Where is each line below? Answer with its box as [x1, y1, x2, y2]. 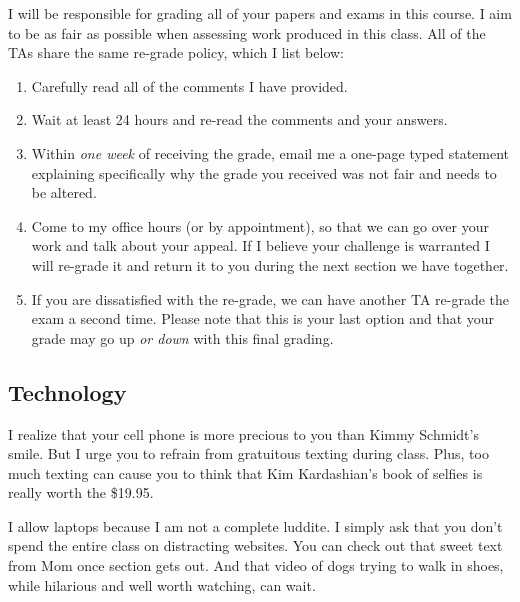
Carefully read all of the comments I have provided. [31, 75, 348, 96]
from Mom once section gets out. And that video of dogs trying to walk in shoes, [8, 555, 504, 576]
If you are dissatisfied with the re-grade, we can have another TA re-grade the [31, 288, 509, 309]
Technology [8, 376, 127, 407]
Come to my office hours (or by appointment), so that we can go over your [31, 215, 489, 236]
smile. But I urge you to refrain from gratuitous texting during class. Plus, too [8, 443, 489, 464]
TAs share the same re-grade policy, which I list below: [8, 42, 344, 63]
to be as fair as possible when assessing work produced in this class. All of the [8, 22, 486, 43]
